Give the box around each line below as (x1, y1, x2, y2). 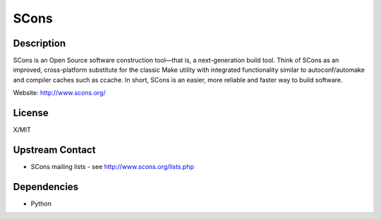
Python (30, 199, 52, 208)
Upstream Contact (13, 144, 96, 156)
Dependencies (13, 180, 79, 193)
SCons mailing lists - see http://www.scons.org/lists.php (30, 163, 194, 171)
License (13, 107, 49, 119)
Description (13, 37, 66, 49)
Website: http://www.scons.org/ (13, 89, 106, 97)
